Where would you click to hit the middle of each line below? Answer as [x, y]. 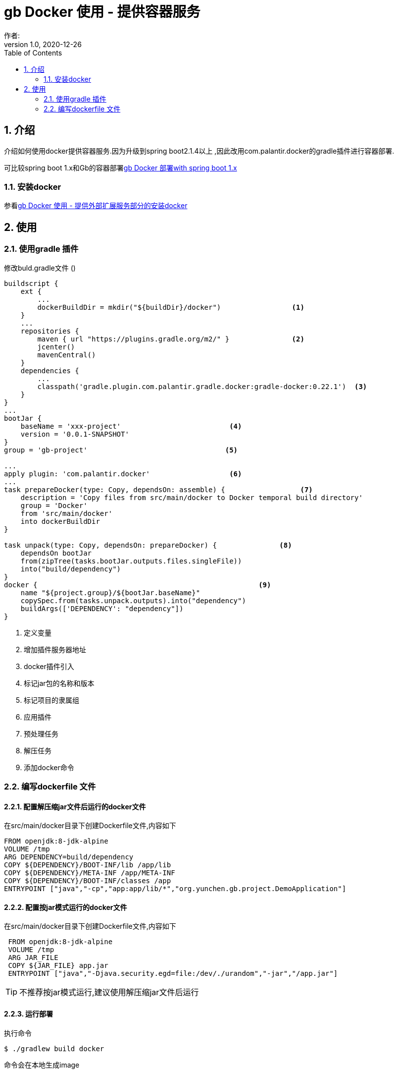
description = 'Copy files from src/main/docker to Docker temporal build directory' [192, 497]
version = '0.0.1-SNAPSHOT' [75, 434]
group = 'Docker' [54, 505]
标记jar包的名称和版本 [59, 683]
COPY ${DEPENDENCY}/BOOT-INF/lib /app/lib [88, 865]
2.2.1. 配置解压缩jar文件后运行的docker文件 [75, 806]
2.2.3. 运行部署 [28, 1014]
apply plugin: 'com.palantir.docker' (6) [123, 474]
